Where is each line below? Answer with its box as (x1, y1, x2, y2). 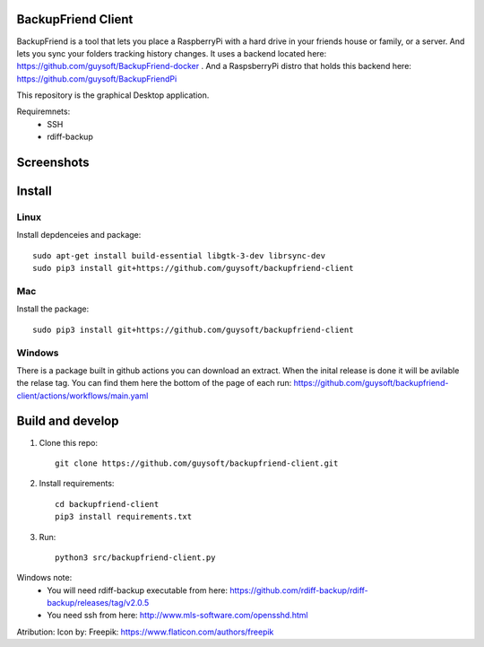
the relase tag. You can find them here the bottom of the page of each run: (16, 378, 292, 389)
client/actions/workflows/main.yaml (16, 390, 149, 401)
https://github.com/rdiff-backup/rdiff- (229, 584, 369, 596)
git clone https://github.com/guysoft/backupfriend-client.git (55, 458, 339, 468)
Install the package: (16, 303, 90, 314)
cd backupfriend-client (55, 499, 160, 509)
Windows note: (16, 573, 73, 583)
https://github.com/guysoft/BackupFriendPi (16, 73, 177, 84)
